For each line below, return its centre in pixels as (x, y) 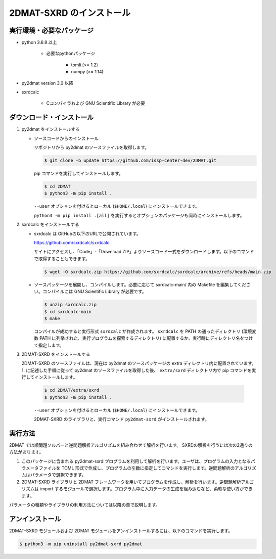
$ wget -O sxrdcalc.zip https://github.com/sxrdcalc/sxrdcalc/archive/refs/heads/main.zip (158, 272)
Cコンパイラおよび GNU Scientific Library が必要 (96, 103)
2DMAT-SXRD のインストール (70, 13)
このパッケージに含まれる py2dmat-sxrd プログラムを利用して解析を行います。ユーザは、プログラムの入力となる (136, 461)
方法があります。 (26, 452)
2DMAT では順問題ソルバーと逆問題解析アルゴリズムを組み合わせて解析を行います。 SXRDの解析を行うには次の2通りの (131, 445)
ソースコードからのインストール (66, 138)
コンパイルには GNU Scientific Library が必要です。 (94, 291)
